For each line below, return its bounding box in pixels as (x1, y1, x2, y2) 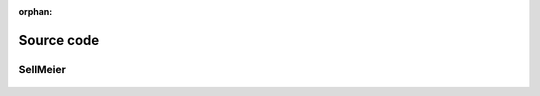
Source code (18, 31, 100, 49)
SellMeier (18, 62, 67, 76)
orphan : (18, 6, 53, 17)
